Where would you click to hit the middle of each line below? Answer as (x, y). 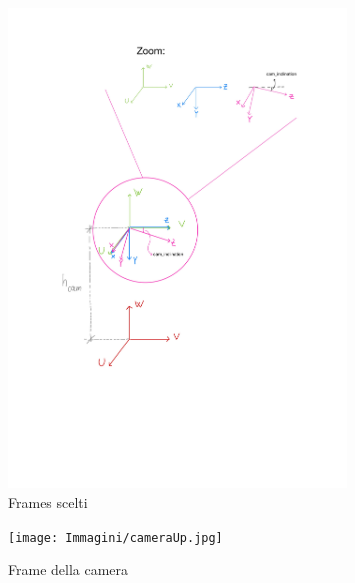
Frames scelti (48, 501)
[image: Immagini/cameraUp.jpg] (115, 537)
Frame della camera (68, 569)
